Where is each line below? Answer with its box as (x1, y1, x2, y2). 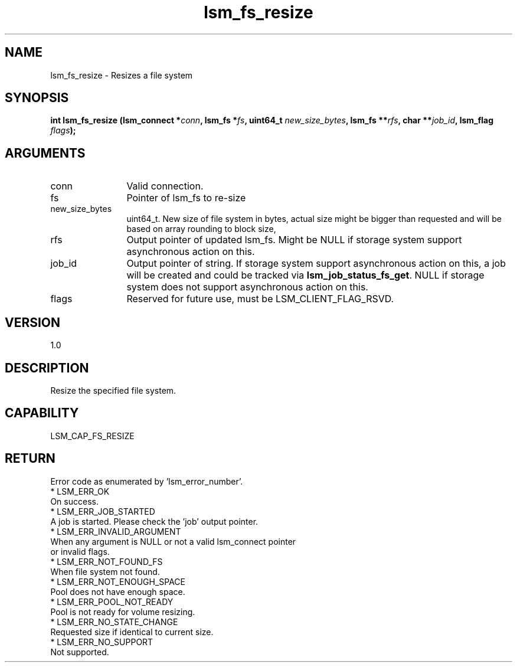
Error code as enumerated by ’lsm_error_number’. (50, 476, 243, 486)
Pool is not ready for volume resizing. (50, 606, 195, 617)
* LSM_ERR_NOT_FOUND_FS (50, 556, 163, 567)
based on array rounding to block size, (126, 224, 276, 234)
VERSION (5, 315, 61, 330)
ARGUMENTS (5, 145, 86, 161)
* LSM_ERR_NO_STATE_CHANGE (50, 616, 178, 627)
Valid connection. (126, 180, 204, 192)
